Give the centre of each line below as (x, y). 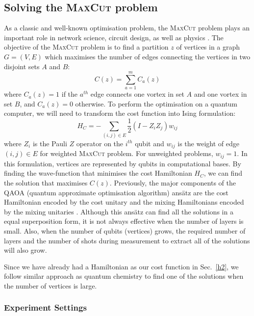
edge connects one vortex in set (137, 94)
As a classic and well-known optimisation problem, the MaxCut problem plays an (127, 28)
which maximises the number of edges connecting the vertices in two (148, 56)
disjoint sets (22, 66)
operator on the (100, 143)
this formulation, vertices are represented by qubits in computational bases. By (123, 163)
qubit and (150, 143)
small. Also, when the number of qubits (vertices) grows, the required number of (125, 230)
